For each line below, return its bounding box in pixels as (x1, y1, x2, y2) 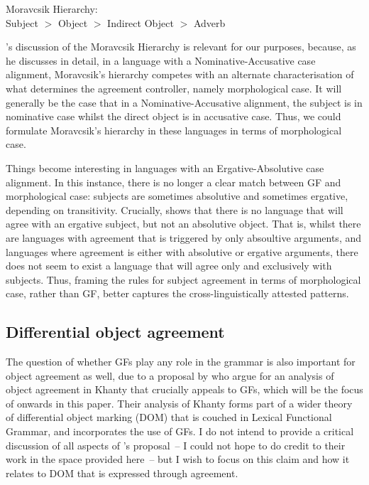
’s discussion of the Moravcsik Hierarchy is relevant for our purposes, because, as (6, 39, 356, 54)
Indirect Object (107, 15, 174, 30)
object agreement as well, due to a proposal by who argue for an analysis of (6, 368, 334, 383)
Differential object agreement (6, 321, 225, 343)
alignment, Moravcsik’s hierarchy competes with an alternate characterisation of (6, 67, 354, 82)
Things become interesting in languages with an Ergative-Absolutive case (6, 160, 324, 175)
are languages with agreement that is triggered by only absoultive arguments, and (6, 230, 362, 245)
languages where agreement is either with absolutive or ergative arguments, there (6, 244, 358, 259)
